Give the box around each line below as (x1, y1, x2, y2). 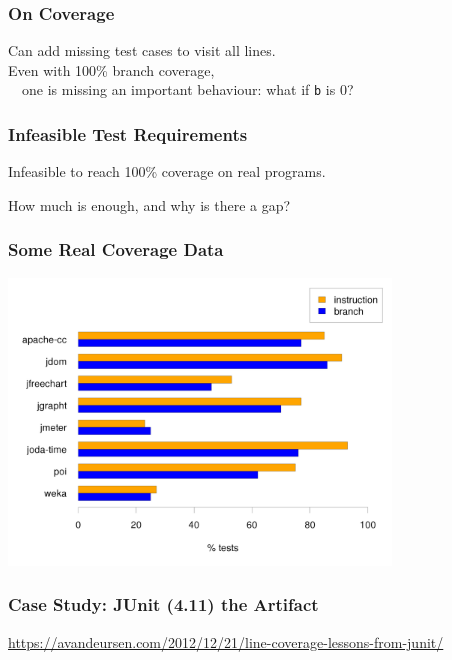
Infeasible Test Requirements (8, 121, 248, 146)
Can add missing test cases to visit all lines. (8, 40, 276, 61)
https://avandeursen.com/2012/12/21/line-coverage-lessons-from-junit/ (8, 631, 444, 652)
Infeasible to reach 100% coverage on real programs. (8, 161, 326, 182)
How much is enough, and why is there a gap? (8, 194, 291, 215)
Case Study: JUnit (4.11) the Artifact (8, 592, 319, 617)
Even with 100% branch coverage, (8, 59, 215, 80)
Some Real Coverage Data (8, 237, 224, 262)
